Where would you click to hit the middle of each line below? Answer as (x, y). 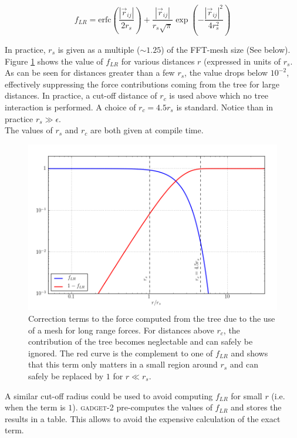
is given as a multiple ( (99, 49)
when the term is (35, 407)
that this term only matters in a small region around (123, 364)
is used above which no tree (219, 95)
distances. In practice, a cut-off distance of (81, 95)
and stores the (256, 407)
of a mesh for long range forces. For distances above (121, 330)
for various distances (158, 61)
